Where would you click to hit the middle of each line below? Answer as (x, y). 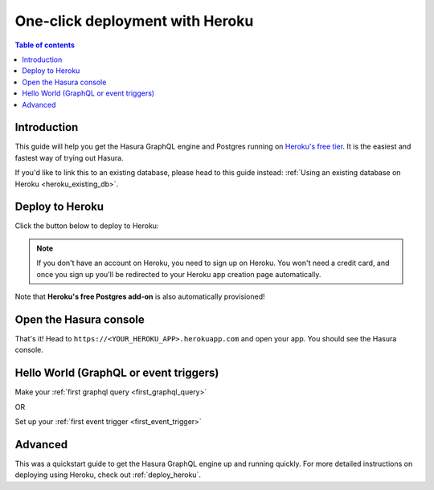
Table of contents (45, 45)
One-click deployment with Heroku (134, 21)
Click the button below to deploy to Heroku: (87, 226)
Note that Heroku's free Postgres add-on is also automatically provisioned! (140, 296)
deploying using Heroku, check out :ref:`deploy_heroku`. (108, 475)
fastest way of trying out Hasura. (69, 157)
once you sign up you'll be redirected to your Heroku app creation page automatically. (179, 274)
